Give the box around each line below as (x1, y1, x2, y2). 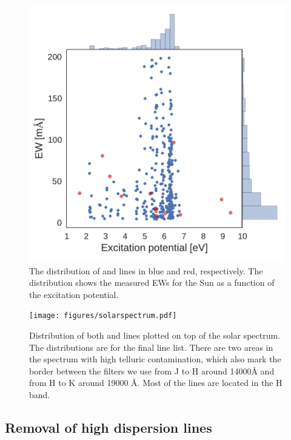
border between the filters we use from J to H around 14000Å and (29, 364, 275, 377)
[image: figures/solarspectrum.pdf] (29, 311, 177, 320)
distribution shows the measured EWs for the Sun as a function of (29, 276, 275, 289)
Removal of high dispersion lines (5, 418, 212, 436)
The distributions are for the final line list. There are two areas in (29, 340, 273, 353)
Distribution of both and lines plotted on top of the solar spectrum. (29, 329, 281, 342)
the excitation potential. (29, 288, 119, 300)
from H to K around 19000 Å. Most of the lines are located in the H (29, 376, 283, 389)
